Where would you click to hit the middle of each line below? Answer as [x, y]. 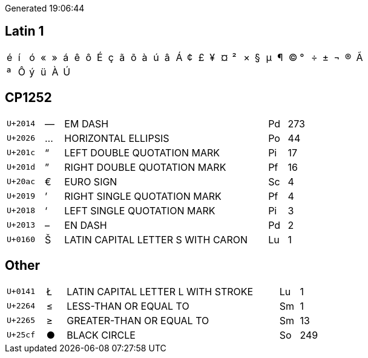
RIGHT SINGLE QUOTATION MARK [143, 196]
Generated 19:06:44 [45, 8]
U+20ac [21, 182]
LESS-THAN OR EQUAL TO [128, 306]
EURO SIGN [91, 181]
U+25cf [21, 335]
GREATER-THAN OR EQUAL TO [138, 320]
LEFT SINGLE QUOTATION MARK [140, 210]
